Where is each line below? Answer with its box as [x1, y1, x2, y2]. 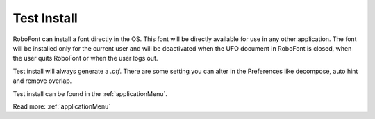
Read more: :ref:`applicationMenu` [12, 102, 111, 111]
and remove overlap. [12, 77, 72, 85]
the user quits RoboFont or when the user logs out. [12, 54, 158, 63]
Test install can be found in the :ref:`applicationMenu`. [12, 89, 168, 97]
